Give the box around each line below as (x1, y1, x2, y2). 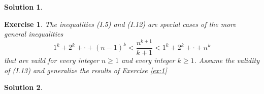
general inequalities (4, 28, 63, 39)
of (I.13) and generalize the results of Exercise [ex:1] (4, 65, 167, 75)
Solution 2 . (4, 82, 43, 92)
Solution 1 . (4, 2, 43, 12)
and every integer (121, 54, 175, 65)
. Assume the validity (194, 54, 259, 65)
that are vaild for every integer (4, 54, 99, 65)
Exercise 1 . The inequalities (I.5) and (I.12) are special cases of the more (4, 18, 236, 29)
